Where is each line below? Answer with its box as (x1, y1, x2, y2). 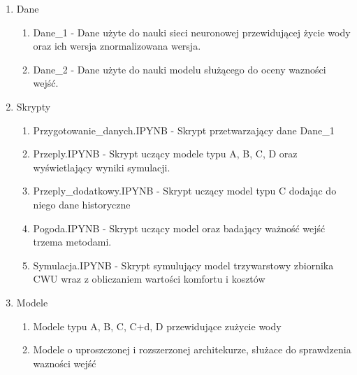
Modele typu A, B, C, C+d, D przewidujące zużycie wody (33, 318, 282, 333)
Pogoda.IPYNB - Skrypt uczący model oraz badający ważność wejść (33, 220, 326, 235)
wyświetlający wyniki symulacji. (33, 160, 170, 174)
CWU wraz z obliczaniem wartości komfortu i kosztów (33, 271, 265, 286)
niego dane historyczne (33, 197, 131, 211)
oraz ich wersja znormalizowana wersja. (33, 38, 201, 53)
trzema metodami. (33, 234, 112, 249)
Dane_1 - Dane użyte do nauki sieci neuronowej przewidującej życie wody (33, 24, 351, 39)
